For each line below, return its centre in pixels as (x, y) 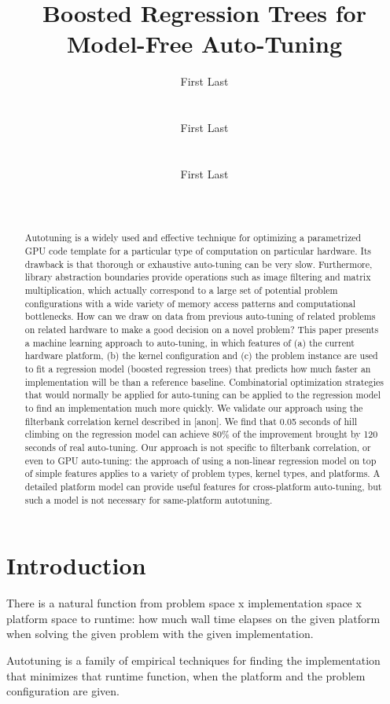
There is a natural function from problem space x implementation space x (184, 603)
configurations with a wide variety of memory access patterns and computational (190, 303)
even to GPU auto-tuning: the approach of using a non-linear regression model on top (201, 460)
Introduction (76, 565)
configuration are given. (63, 691)
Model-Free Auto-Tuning (204, 44)
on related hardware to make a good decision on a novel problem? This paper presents (202, 330)
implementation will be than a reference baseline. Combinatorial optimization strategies (204, 381)
